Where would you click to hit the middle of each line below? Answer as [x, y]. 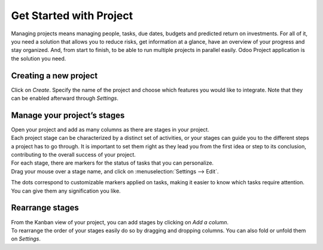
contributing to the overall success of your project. [73, 155]
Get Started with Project [72, 16]
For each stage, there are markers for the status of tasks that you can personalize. [112, 163]
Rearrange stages [45, 208]
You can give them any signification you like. [66, 191]
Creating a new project [54, 76]
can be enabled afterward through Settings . [65, 98]
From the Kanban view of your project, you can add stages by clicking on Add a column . [120, 222]
